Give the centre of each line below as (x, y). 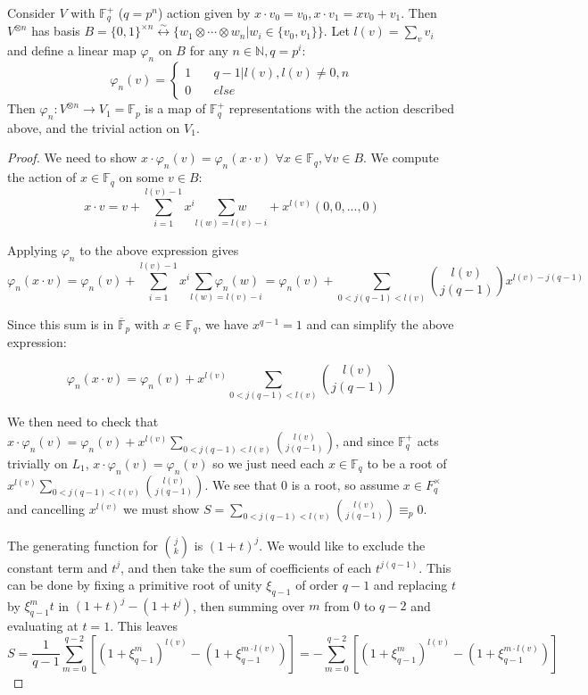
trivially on (37, 463)
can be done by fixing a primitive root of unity (135, 585)
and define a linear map (72, 50)
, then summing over (248, 605)
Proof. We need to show (72, 157)
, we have (223, 323)
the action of (42, 177)
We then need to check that (83, 422)
